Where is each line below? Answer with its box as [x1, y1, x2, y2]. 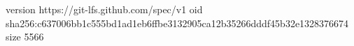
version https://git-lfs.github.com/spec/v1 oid [6, 2, 203, 16]
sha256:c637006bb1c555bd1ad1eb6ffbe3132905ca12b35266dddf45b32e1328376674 [6, 15, 349, 30]
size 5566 [6, 29, 44, 44]
